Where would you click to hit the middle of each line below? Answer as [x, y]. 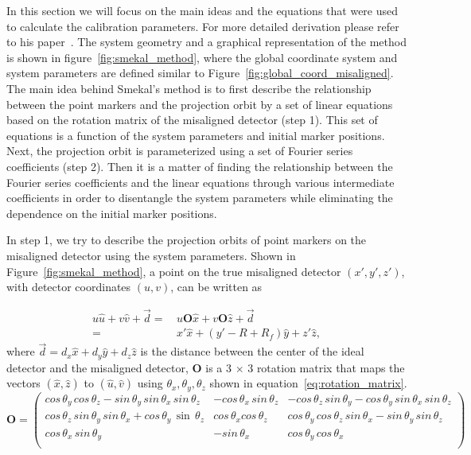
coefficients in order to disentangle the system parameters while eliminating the [200, 198]
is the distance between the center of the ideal [252, 351]
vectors [23, 383]
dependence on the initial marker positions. [112, 213]
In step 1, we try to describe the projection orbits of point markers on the [187, 240]
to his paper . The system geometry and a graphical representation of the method [206, 42]
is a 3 [218, 367]
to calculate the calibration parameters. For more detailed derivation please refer [203, 26]
